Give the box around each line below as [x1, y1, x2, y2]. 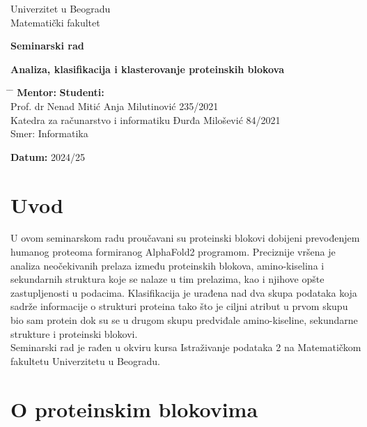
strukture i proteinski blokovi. [10, 326, 138, 341]
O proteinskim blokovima [10, 394, 258, 423]
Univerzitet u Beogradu [10, 1, 111, 15]
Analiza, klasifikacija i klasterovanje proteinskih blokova [10, 61, 285, 76]
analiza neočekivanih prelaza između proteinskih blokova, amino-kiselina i [10, 258, 325, 272]
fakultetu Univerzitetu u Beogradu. [10, 353, 160, 368]
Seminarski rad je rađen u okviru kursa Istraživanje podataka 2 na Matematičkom [10, 340, 361, 355]
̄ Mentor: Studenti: [10, 85, 104, 100]
